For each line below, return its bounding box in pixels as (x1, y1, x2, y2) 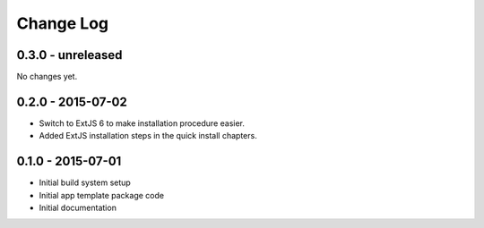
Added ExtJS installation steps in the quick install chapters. (39, 131, 257, 141)
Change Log (16, 13, 109, 33)
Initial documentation (39, 202, 117, 214)
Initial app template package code (39, 190, 165, 200)
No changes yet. (16, 72, 78, 82)
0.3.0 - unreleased (16, 47, 123, 63)
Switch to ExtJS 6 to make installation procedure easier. (39, 117, 246, 129)
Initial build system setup (39, 177, 132, 188)
